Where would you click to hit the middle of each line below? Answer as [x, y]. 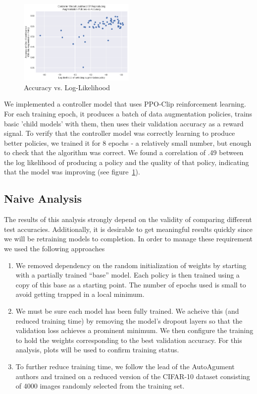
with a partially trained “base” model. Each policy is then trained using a [128, 275]
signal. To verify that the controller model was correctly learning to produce [120, 133]
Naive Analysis [43, 198]
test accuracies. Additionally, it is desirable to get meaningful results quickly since [128, 229]
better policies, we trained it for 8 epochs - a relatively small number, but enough [128, 142]
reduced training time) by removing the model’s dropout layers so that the [129, 320]
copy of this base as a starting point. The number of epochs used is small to [131, 284]
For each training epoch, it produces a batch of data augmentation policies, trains [128, 113]
